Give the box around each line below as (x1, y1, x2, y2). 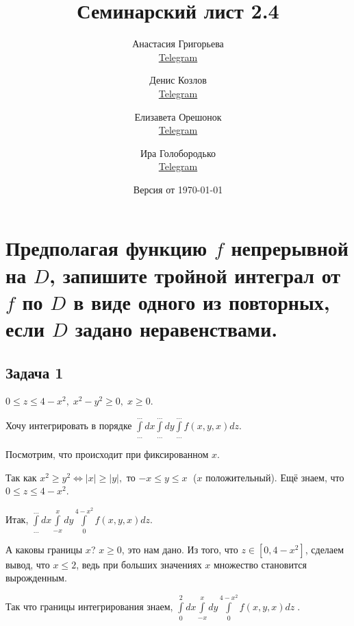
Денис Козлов (149, 73, 207, 87)
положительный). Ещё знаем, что (205, 470, 344, 484)
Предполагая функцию (5, 234, 207, 262)
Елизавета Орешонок (134, 109, 222, 123)
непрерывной (231, 234, 349, 262)
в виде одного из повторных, (73, 287, 330, 315)
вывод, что (5, 557, 50, 571)
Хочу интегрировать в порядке (5, 418, 132, 432)
